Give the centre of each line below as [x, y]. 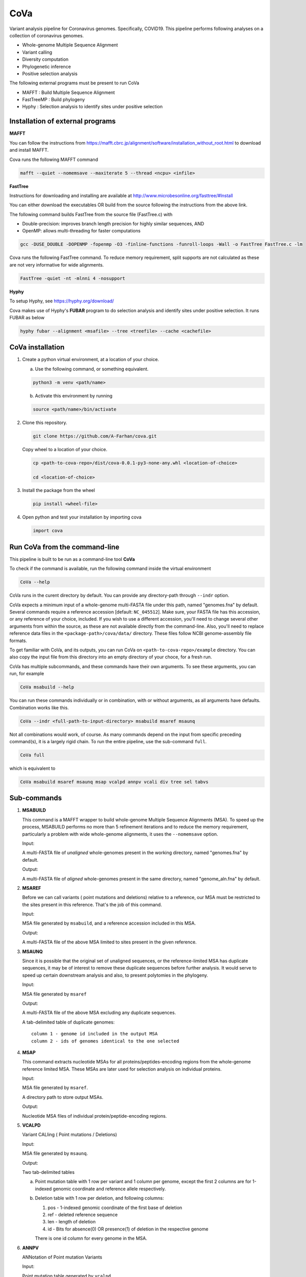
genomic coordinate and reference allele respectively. [109, 1189]
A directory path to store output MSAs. [63, 1097]
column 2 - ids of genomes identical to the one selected [105, 1041]
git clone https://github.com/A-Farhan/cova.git [95, 436]
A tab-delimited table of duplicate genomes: [68, 1022]
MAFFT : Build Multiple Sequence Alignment [69, 92]
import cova [48, 531]
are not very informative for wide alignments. [57, 265]
